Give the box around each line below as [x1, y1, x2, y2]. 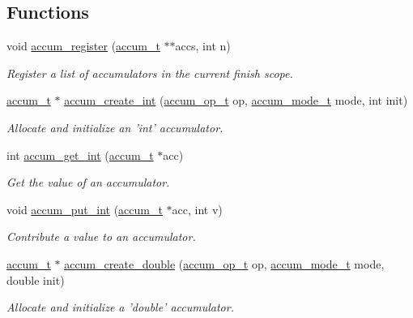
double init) [6, 271, 65, 288]
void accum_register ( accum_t [6, 37, 160, 54]
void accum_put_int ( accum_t [6, 200, 163, 217]
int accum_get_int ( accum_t [6, 146, 154, 163]
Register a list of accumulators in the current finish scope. [6, 64, 293, 81]
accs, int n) [175, 37, 231, 54]
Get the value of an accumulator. [6, 174, 170, 191]
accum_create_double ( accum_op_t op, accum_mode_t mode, [64, 255, 385, 272]
